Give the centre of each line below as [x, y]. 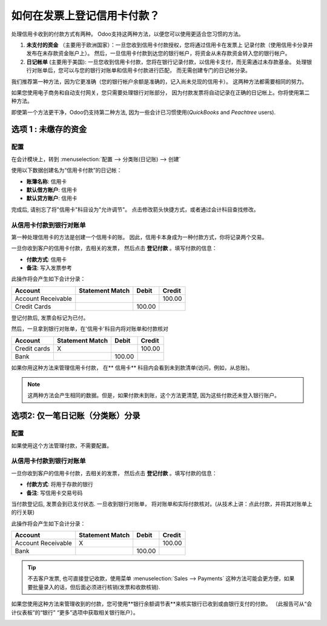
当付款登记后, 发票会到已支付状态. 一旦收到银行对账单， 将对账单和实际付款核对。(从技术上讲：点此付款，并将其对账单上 [162, 504]
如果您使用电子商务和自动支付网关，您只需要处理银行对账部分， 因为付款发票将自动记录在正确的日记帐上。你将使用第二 [160, 92]
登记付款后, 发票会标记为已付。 [50, 317]
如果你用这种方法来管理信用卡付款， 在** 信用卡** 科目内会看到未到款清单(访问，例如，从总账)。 [132, 367]
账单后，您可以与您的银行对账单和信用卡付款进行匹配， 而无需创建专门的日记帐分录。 [144, 70]
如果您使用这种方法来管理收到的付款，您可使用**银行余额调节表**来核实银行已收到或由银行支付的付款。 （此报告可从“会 [162, 604]
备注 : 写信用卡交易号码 [54, 493]
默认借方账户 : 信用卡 [52, 190]
